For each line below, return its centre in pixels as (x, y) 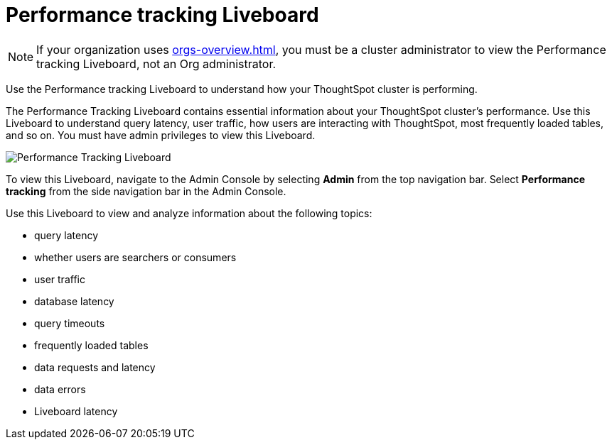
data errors (60, 389)
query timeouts (70, 323)
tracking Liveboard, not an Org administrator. (156, 64)
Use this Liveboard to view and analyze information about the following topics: (189, 213)
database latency (74, 301)
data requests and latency (95, 367)
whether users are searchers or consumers (135, 257)
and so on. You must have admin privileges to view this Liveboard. (161, 135)
